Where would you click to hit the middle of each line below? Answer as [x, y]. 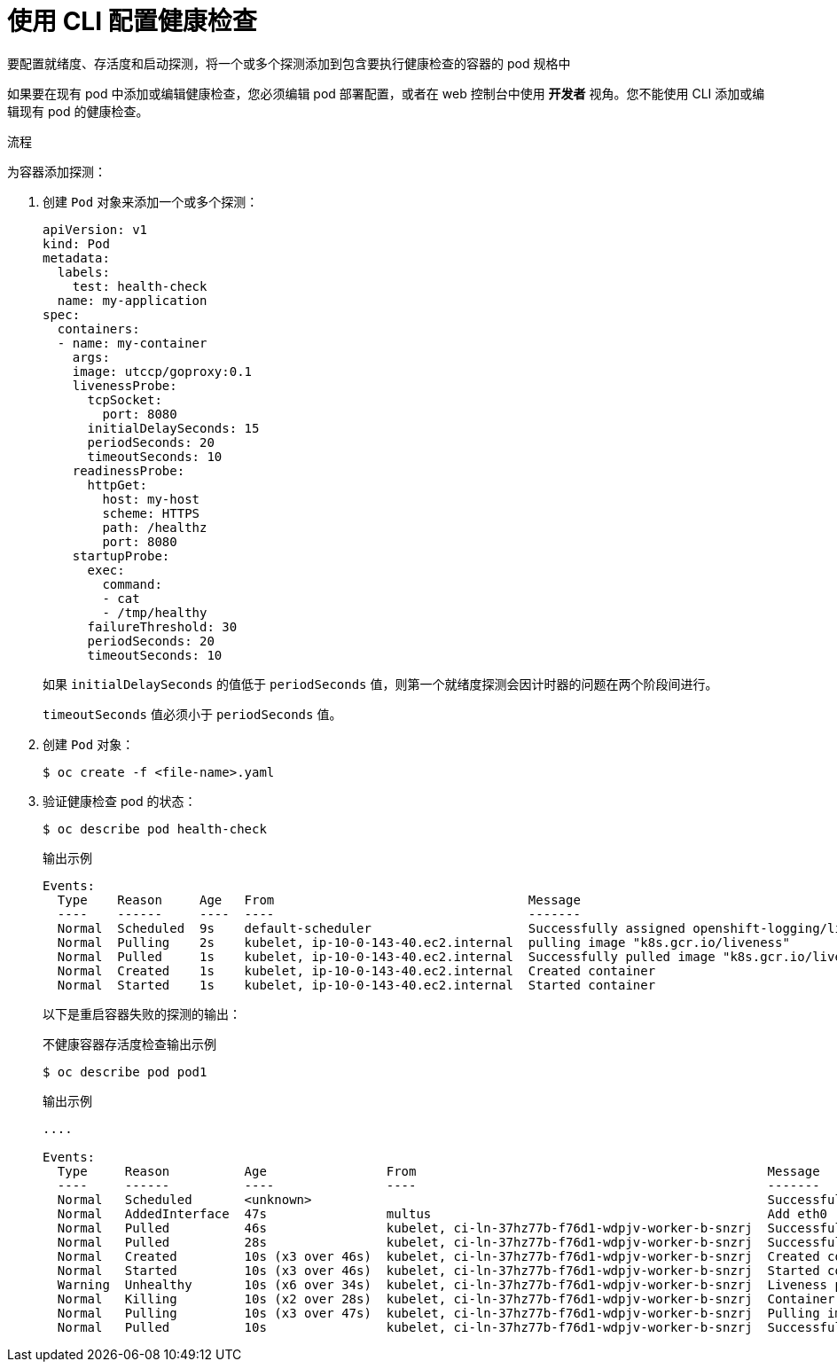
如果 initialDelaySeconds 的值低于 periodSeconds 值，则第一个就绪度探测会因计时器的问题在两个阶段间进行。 [380, 684]
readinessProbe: [129, 470]
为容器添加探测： [57, 171]
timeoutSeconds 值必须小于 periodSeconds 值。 [192, 714]
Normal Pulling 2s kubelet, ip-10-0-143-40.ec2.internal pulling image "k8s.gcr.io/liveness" [423, 942]
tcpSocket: [125, 399]
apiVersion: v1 [95, 229]
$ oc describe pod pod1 [125, 1072]
